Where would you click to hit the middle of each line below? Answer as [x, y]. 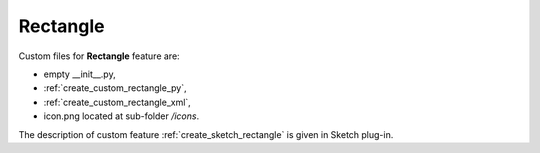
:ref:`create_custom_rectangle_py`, [115, 88]
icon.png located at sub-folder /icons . [121, 116]
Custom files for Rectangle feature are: [99, 56]
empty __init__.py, [79, 74]
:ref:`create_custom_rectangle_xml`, [117, 102]
